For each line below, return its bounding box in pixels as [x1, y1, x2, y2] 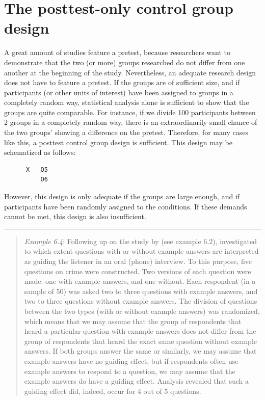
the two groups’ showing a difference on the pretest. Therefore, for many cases [4, 127, 248, 138]
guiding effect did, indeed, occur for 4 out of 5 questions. [24, 385, 201, 396]
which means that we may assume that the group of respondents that [24, 315, 242, 326]
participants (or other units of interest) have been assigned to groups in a [4, 87, 233, 97]
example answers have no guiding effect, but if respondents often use [24, 355, 238, 366]
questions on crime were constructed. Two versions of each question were [24, 265, 251, 276]
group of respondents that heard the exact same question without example [24, 335, 257, 346]
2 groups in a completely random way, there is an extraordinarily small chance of [4, 117, 257, 127]
